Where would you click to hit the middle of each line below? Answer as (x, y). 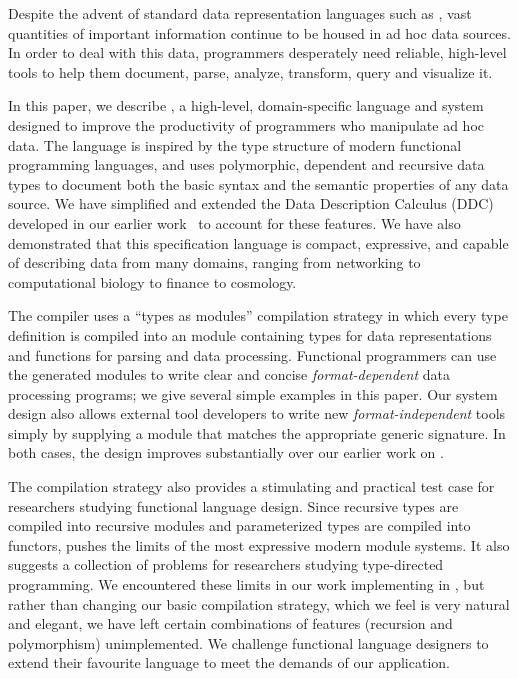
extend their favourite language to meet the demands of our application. (229, 662)
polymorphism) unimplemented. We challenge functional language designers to (248, 642)
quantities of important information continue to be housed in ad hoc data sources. (259, 32)
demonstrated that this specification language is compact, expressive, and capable (258, 242)
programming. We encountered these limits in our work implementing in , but (246, 584)
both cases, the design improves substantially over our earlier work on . (226, 452)
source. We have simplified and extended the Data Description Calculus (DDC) (251, 203)
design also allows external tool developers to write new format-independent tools (257, 413)
